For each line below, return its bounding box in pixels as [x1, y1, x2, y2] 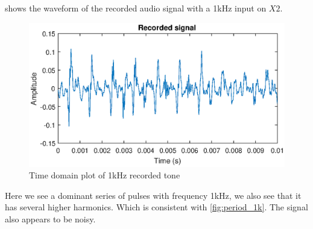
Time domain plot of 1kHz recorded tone [29, 169, 180, 181]
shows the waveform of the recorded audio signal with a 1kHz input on [5, 2, 267, 14]
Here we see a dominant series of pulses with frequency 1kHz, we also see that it [5, 189, 302, 201]
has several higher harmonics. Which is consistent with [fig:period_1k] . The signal [5, 201, 308, 213]
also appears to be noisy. [5, 212, 96, 225]
